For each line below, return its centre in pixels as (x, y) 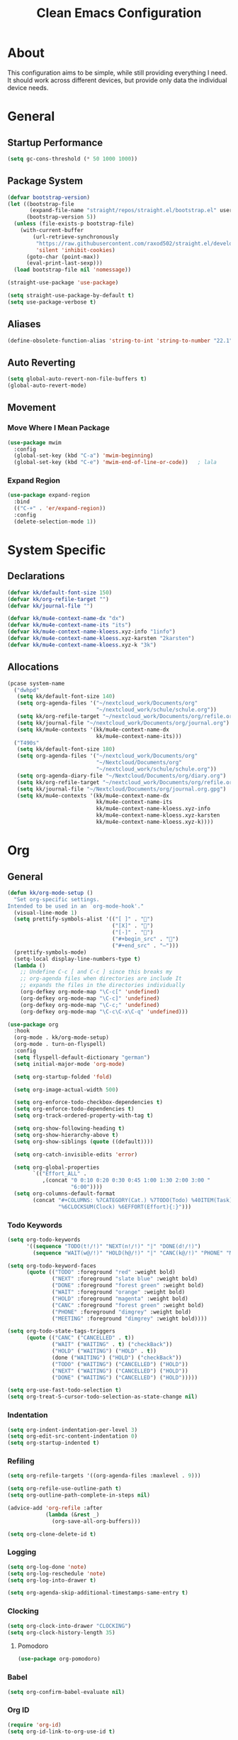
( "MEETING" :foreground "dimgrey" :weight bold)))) (130, 1318)
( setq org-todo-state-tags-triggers (61, 1331)
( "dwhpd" (27, 690)
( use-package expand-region (49, 495)
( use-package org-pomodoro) (59, 1659)
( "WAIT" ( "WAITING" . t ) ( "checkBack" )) (112, 1345)
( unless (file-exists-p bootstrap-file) (74, 224)
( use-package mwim (34, 442)
